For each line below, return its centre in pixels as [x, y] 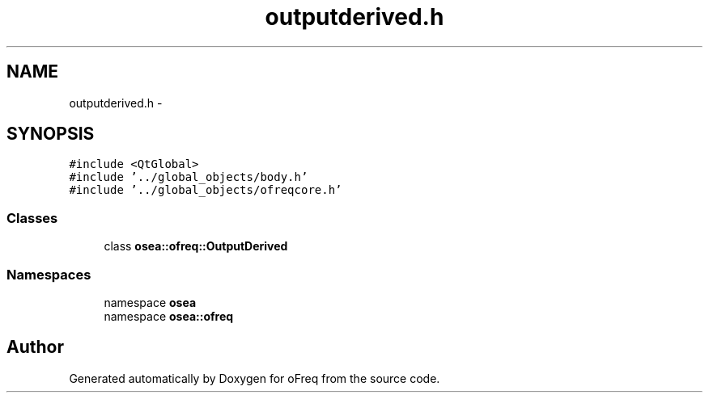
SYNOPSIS [51, 134]
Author [35, 347]
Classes [32, 218]
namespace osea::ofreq [169, 316]
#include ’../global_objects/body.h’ [189, 177]
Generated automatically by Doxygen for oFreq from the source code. [255, 378]
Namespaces [49, 274]
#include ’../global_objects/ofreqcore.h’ [206, 190]
